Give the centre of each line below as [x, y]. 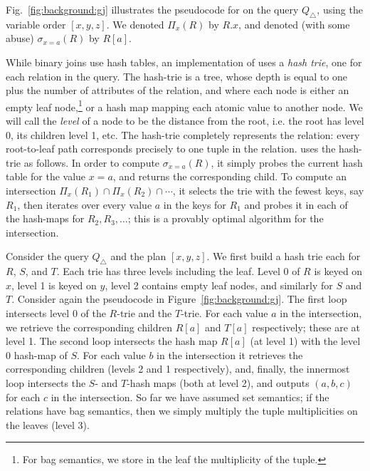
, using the [340, 9]
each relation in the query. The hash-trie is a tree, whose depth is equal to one [176, 76]
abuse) [20, 38]
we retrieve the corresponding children [89, 327]
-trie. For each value [224, 312]
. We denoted [135, 24]
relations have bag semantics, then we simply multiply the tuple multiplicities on [182, 411]
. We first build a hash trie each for [284, 256]
